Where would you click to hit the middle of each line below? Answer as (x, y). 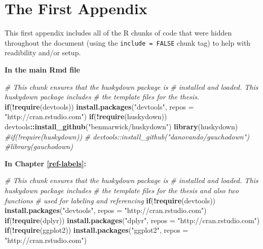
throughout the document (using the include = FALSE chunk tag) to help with (128, 42)
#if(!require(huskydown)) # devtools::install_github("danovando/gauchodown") (127, 136)
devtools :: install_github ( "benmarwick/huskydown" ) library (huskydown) (121, 126)
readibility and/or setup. (43, 52)
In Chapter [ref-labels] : (45, 163)
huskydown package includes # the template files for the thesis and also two (122, 190)
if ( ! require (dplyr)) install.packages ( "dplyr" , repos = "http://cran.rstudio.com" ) (132, 220)
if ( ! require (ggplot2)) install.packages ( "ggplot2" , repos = (97, 230)
